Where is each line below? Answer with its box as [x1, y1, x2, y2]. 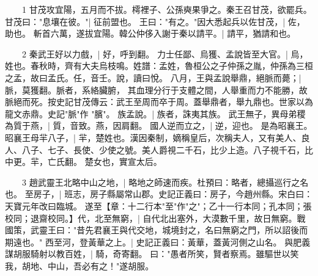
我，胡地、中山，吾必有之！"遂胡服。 [5, 259, 154, 272]
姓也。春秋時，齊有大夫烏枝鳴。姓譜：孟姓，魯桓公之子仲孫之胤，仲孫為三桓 [5, 59, 313, 72]
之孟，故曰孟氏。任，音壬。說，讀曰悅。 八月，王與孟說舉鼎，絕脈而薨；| [5, 71, 301, 84]
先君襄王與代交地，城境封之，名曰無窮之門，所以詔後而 [85, 223, 308, 236]
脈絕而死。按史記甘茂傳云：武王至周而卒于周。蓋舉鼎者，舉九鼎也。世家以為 [5, 95, 313, 108]
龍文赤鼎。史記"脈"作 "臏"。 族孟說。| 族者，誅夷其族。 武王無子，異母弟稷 [5, 107, 306, 120]
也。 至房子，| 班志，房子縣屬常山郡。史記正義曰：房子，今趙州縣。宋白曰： [5, 187, 313, 200]
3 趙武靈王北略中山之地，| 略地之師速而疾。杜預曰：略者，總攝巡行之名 [21, 175, 309, 188]
